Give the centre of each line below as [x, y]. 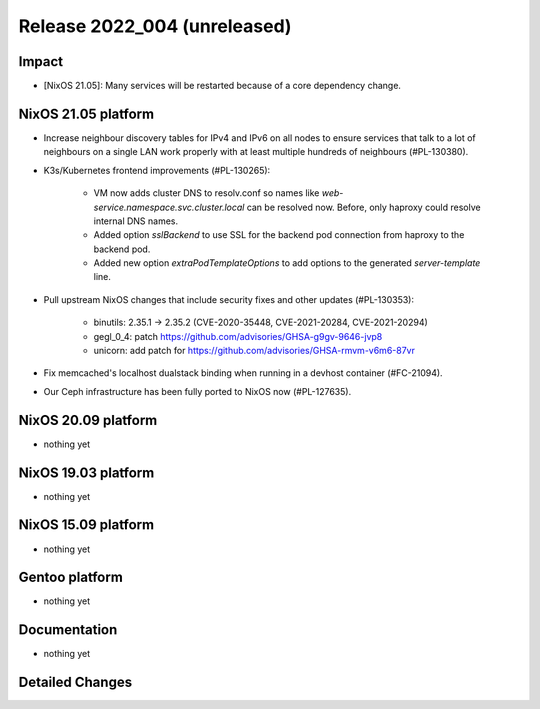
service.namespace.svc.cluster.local [169, 207]
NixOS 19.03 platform [86, 472]
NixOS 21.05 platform [86, 113]
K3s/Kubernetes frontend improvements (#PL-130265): [157, 170]
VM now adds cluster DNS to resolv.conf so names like [206, 193]
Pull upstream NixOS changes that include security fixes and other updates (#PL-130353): [229, 299]
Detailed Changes [75, 682]
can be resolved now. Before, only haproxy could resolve [363, 207]
